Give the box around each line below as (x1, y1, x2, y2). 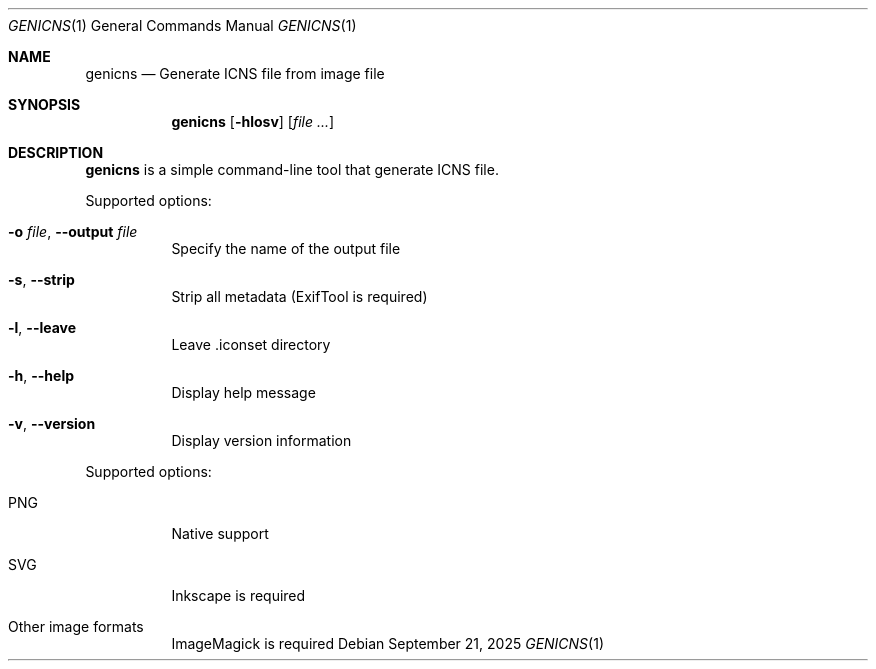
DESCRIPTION (8, 144, 104, 161)
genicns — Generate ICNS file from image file (85, 65, 385, 82)
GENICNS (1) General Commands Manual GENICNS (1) (8, 17, 357, 34)
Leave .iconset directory (171, 336, 331, 353)
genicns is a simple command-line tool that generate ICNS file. (85, 161, 499, 178)
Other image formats (8, 618, 144, 635)
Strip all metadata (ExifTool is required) (171, 288, 428, 305)
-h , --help (8, 367, 75, 384)
